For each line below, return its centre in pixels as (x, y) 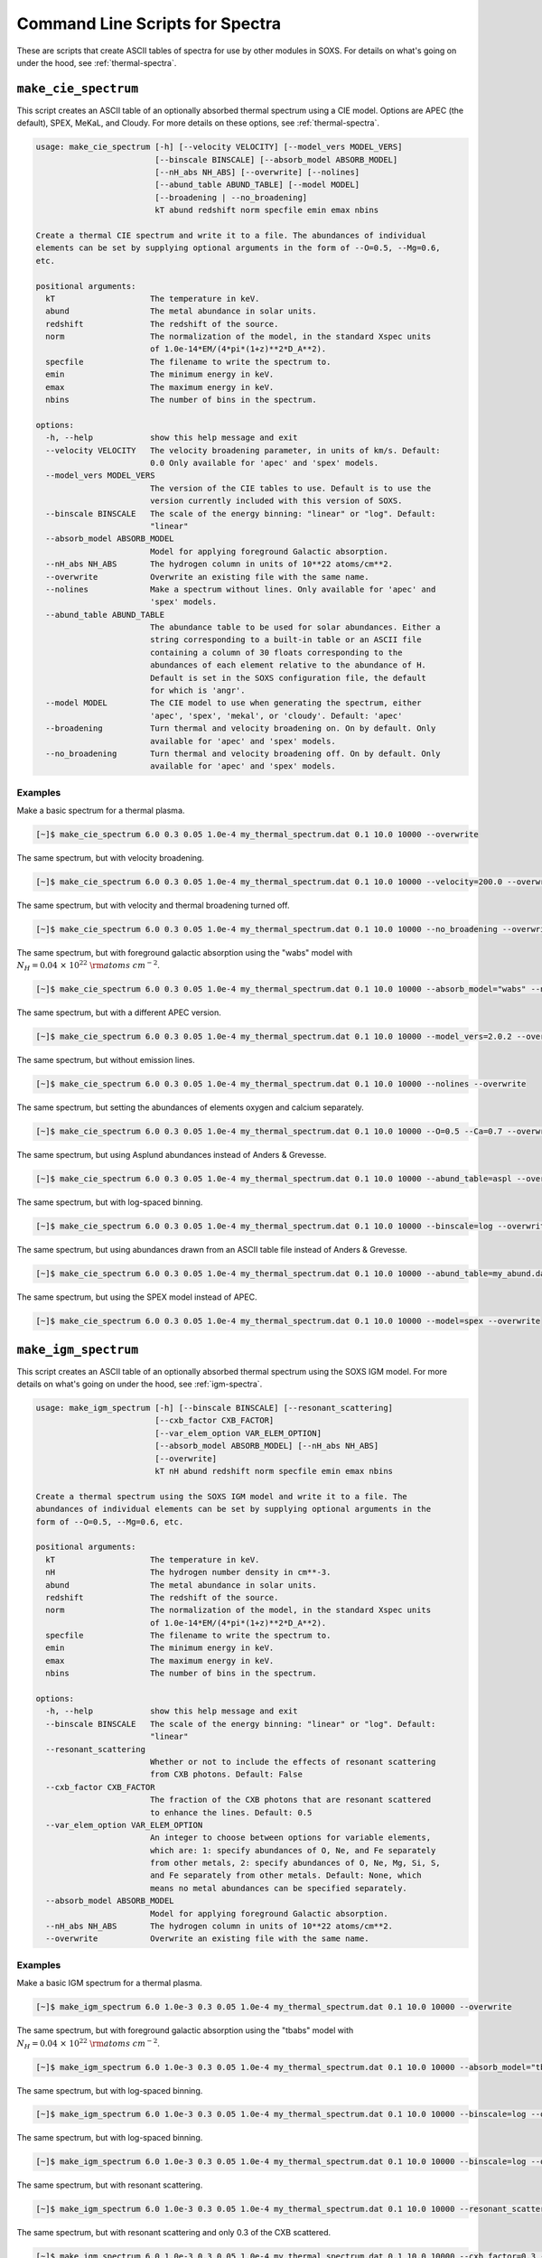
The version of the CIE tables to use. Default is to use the (290, 488)
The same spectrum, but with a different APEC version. (119, 1012)
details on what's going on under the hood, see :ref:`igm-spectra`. (140, 1384)
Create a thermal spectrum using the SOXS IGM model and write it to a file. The (222, 1496)
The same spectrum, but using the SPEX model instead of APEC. (137, 1297)
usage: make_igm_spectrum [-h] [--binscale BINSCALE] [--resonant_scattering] (214, 1408)
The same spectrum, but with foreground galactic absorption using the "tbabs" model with (185, 2030)
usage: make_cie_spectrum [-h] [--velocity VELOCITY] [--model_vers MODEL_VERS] (219, 147)
